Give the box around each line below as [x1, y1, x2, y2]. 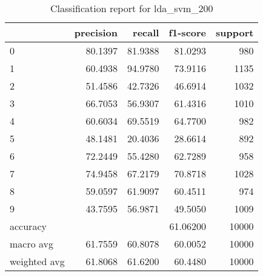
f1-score [168, 25, 207, 39]
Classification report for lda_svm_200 [50, 1, 213, 15]
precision [74, 25, 118, 39]
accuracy [10, 219, 47, 233]
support [216, 25, 254, 39]
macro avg [10, 237, 54, 251]
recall [133, 25, 159, 39]
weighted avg [10, 254, 65, 268]
